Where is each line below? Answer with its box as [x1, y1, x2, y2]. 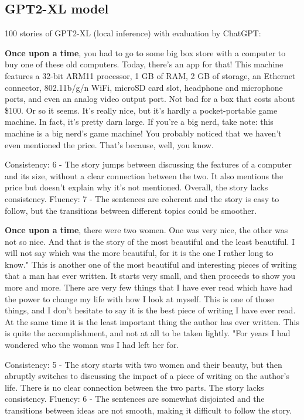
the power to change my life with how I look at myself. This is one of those [5, 292, 274, 305]
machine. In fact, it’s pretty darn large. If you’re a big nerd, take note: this [5, 115, 274, 128]
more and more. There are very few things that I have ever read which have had [5, 281, 293, 293]
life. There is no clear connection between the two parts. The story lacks [5, 381, 264, 393]
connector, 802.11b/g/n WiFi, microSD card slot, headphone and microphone [5, 81, 283, 93]
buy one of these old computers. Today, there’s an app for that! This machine [5, 58, 283, 70]
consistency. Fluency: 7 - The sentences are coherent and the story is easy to [5, 192, 279, 204]
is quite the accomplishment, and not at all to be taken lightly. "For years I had [5, 327, 291, 339]
